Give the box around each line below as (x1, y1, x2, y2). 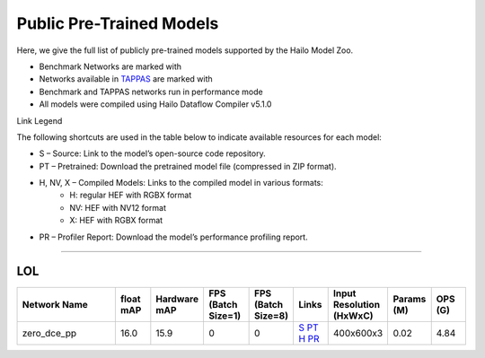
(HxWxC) (332, 310, 374, 322)
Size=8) (253, 310, 289, 322)
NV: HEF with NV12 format (69, 202, 166, 213)
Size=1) (207, 310, 242, 322)
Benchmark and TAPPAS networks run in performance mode (39, 86, 264, 97)
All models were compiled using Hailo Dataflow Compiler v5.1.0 (39, 99, 272, 109)
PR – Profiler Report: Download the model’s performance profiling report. (39, 231, 309, 242)
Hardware (155, 293, 199, 305)
